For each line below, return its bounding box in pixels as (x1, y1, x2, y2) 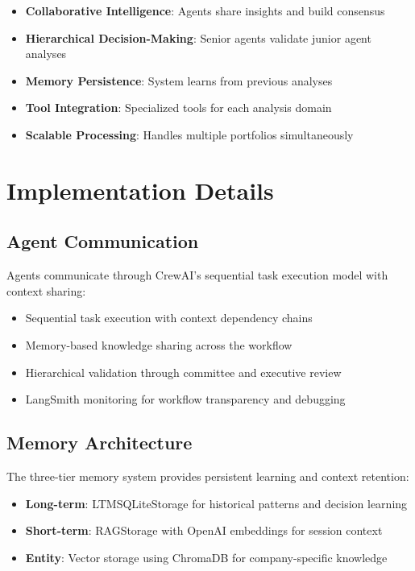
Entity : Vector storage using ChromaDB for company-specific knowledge (25, 548, 388, 565)
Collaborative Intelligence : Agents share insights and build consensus (25, 2, 385, 19)
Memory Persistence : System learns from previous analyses (25, 72, 333, 89)
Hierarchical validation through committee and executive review (25, 363, 342, 380)
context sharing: (6, 282, 86, 299)
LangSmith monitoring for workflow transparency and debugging (25, 391, 346, 408)
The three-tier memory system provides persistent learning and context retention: (6, 467, 409, 484)
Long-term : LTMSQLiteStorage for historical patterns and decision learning (25, 494, 408, 511)
